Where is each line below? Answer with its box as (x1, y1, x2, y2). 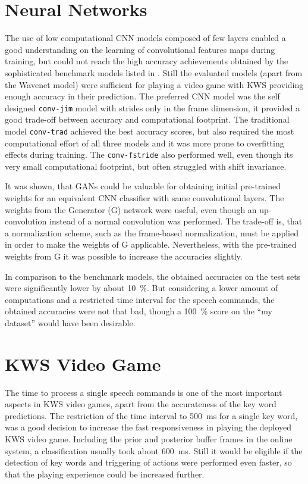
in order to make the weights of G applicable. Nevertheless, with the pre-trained (5, 238, 297, 251)
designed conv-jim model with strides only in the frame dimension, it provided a (5, 101, 300, 114)
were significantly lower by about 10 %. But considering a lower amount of (5, 282, 278, 294)
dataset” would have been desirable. (5, 316, 136, 329)
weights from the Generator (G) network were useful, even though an (5, 203, 257, 216)
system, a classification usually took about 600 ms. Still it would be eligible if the (5, 444, 303, 457)
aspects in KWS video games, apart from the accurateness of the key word (5, 398, 276, 410)
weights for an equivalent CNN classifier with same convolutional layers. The (5, 192, 284, 204)
